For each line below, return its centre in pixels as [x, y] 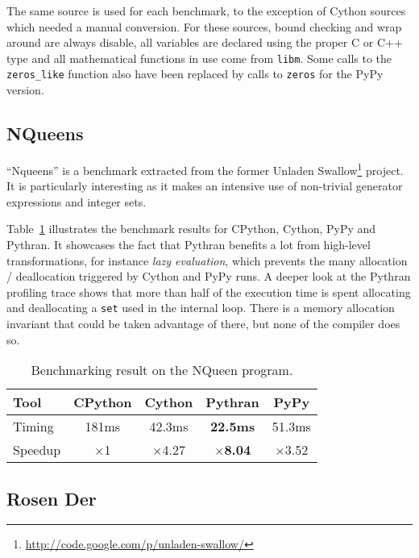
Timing [33, 427]
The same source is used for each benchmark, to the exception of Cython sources [206, 10]
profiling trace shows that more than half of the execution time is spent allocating [209, 291]
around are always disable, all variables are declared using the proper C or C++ [205, 42]
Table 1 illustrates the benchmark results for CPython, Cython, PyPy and [191, 229]
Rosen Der [52, 498]
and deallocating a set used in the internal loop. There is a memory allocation [201, 308]
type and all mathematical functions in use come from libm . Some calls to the [199, 58]
